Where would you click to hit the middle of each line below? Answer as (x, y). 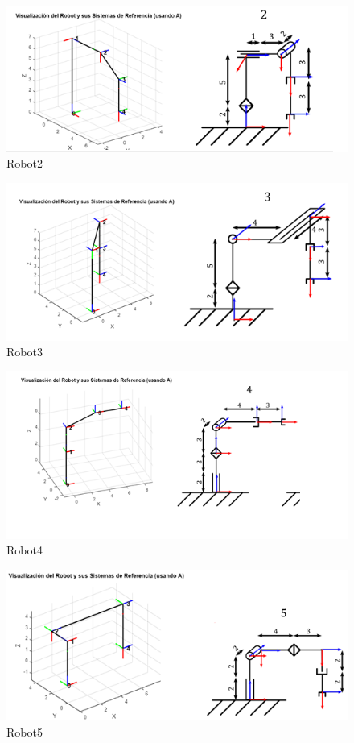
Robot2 (25, 163)
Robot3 (25, 352)
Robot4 (25, 550)
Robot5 (25, 732)
